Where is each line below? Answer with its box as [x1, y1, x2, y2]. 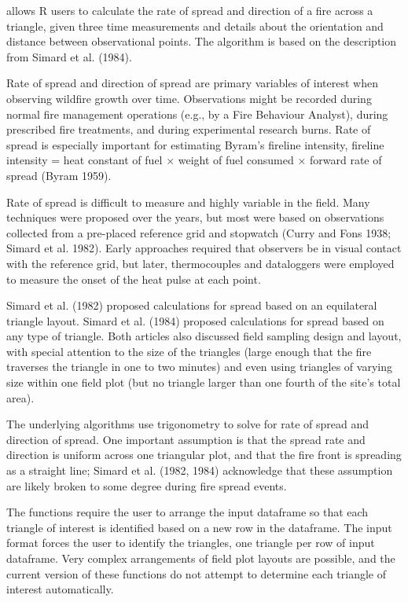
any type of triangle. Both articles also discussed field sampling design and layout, [6, 328, 402, 344]
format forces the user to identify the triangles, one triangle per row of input [6, 534, 375, 551]
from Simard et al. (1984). [6, 48, 132, 64]
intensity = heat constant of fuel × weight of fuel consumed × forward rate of [6, 152, 382, 168]
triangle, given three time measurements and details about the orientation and [6, 17, 384, 34]
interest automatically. [6, 581, 114, 597]
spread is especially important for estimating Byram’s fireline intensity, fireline [6, 136, 384, 152]
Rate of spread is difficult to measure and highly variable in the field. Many [6, 193, 370, 210]
